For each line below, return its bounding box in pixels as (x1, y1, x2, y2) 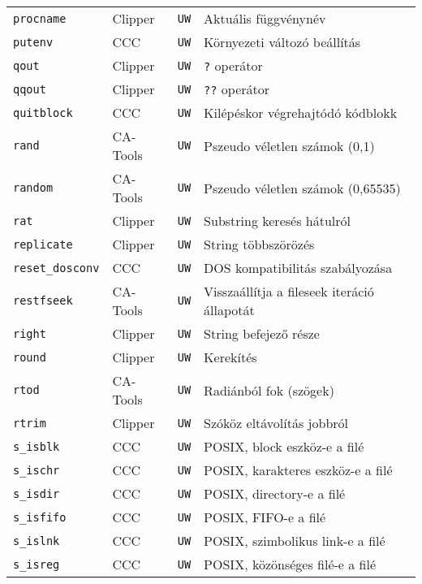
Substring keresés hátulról (204, 211, 351, 230)
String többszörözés (204, 235, 315, 253)
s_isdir (13, 487, 60, 500)
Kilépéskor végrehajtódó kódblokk (204, 103, 398, 122)
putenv (13, 35, 54, 49)
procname (13, 11, 67, 25)
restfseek (13, 294, 73, 307)
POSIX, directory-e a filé (204, 484, 346, 503)
